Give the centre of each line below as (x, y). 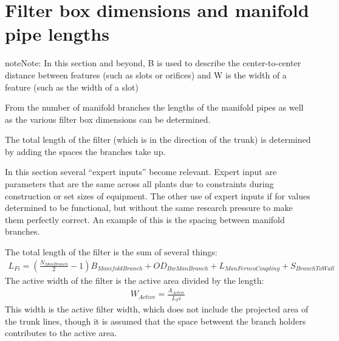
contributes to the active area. (61, 333)
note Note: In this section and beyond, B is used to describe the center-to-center (153, 63)
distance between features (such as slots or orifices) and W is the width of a (146, 74)
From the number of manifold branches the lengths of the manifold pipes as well (154, 107)
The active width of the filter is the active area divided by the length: (135, 280)
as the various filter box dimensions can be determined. (108, 119)
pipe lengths (57, 34)
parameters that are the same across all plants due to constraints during (139, 184)
